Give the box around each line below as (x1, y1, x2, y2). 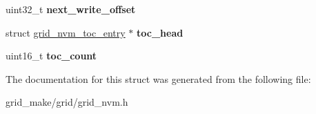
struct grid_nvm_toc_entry (6, 25, 126, 39)
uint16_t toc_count (6, 48, 97, 63)
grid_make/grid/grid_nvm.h (6, 95, 128, 109)
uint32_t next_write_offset (6, 2, 136, 16)
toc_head (137, 25, 184, 39)
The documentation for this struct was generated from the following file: (6, 71, 311, 86)
